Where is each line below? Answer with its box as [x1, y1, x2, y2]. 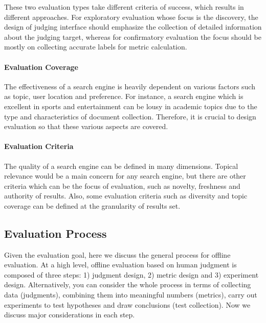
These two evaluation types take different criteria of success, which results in [4, 2, 244, 12]
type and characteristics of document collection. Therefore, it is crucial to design [4, 111, 256, 121]
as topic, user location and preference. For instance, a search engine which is [4, 91, 243, 102]
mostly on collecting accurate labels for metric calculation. [4, 41, 187, 52]
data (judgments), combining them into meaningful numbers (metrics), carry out [4, 289, 257, 300]
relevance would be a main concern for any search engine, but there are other [4, 170, 246, 181]
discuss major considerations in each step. [4, 309, 135, 320]
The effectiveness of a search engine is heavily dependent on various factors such [4, 81, 255, 91]
